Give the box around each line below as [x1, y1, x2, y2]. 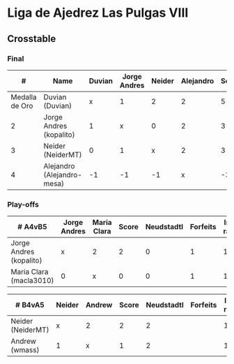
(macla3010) [10, 276, 54, 286]
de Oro [10, 101, 33, 110]
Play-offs [7, 199, 40, 209]
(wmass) [10, 345, 40, 355]
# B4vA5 [15, 300, 45, 310]
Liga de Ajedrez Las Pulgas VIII [7, 5, 189, 21]
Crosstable [7, 33, 56, 45]
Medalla [10, 92, 37, 102]
